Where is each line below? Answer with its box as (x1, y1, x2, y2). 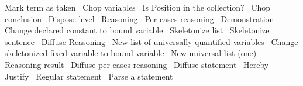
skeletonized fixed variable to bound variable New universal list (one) (5, 47, 257, 59)
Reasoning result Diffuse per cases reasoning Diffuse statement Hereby (5, 58, 269, 70)
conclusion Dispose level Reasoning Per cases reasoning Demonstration (5, 12, 274, 25)
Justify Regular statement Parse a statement (5, 70, 173, 82)
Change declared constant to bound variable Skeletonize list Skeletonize (5, 24, 270, 36)
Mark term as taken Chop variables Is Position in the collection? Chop (5, 1, 271, 13)
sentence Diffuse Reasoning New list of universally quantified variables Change (5, 35, 298, 47)
